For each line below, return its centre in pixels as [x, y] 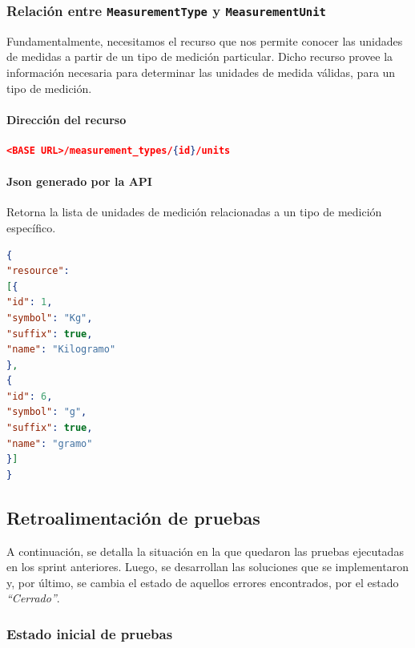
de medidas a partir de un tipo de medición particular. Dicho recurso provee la [200, 56]
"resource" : [38, 271]
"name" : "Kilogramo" [61, 350]
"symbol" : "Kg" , [50, 318]
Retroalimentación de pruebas [133, 517]
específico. [31, 227]
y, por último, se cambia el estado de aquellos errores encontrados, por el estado [203, 582]
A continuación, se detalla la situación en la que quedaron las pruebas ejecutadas [205, 551]
